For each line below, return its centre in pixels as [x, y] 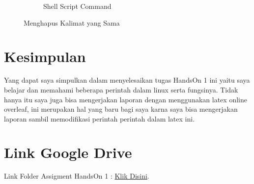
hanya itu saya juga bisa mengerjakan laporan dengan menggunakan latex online [126, 99]
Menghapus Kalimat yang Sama [72, 22]
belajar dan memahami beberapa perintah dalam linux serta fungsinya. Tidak [121, 89]
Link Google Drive [68, 152]
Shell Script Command [77, 6]
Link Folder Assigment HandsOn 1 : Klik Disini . [77, 176]
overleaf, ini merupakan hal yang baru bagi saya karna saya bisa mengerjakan [121, 109]
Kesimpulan [45, 56]
